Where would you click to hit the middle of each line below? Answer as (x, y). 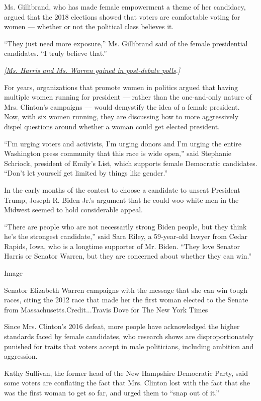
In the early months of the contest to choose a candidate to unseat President (122, 189)
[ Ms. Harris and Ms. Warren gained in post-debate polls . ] (92, 70)
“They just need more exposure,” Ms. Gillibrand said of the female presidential (126, 43)
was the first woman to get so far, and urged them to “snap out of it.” (112, 392)
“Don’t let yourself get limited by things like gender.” (86, 173)
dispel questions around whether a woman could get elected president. (112, 126)
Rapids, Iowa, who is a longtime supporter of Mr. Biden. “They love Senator (122, 246)
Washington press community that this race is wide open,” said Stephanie (118, 153)
